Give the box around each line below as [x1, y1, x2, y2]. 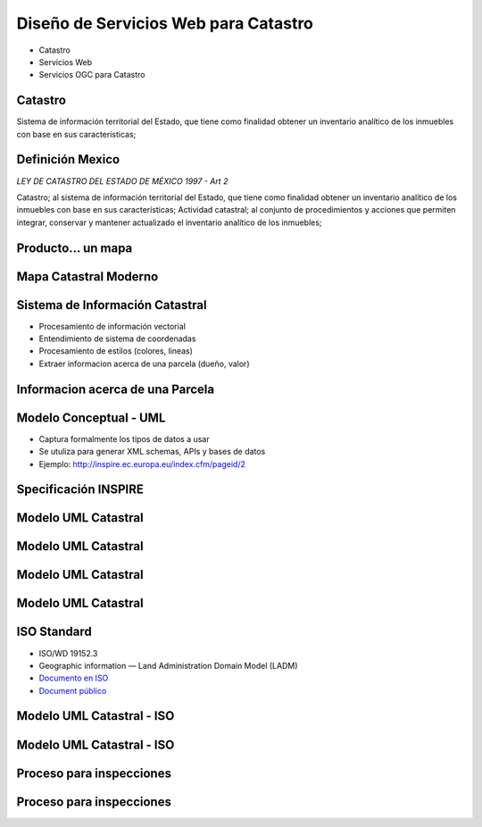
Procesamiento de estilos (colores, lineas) [38, 346, 194, 356]
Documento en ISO [38, 672, 109, 683]
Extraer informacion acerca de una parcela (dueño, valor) [38, 358, 250, 369]
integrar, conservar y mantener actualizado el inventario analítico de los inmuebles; [16, 217, 322, 228]
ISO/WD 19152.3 [38, 647, 98, 658]
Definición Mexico [16, 152, 120, 167]
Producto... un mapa [16, 240, 133, 255]
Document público [38, 685, 107, 696]
